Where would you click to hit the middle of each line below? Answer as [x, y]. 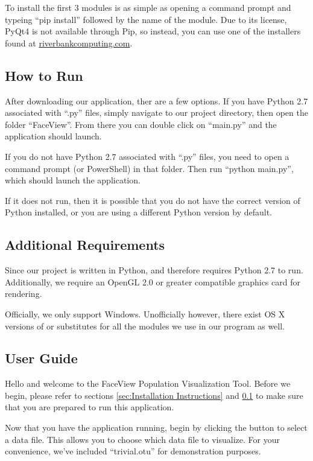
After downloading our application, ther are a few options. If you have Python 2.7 [156, 100]
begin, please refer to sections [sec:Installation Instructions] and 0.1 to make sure [154, 395]
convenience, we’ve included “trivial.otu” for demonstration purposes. [133, 451]
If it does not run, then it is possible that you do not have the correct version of [153, 200]
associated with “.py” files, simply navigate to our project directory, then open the [156, 113]
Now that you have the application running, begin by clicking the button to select [156, 428]
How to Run [44, 75]
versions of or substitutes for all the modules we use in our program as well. [145, 326]
